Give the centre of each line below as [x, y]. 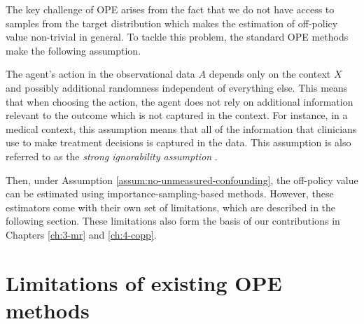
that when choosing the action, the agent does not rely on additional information [180, 101]
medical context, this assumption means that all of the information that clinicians [181, 128]
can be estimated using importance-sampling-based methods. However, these [170, 193]
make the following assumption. [73, 50]
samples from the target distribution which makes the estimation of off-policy [172, 23]
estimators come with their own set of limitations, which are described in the [171, 207]
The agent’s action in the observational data [100, 74]
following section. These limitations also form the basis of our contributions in [173, 221]
